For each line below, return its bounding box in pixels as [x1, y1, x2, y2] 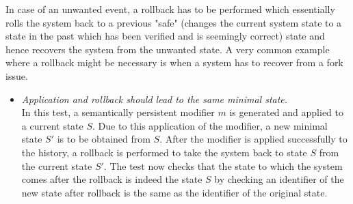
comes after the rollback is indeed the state [21, 172, 202, 186]
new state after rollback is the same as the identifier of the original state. [21, 185, 328, 199]
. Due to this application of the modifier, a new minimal [92, 118, 328, 132]
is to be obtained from [57, 132, 151, 146]
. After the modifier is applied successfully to [159, 132, 348, 146]
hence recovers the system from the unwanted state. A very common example [5, 42, 330, 56]
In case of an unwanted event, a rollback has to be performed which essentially [5, 2, 335, 16]
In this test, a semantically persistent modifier [21, 105, 215, 119]
